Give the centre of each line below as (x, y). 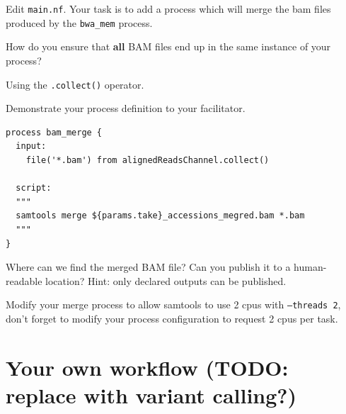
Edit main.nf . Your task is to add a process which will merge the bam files (168, 9)
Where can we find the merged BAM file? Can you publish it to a (148, 267)
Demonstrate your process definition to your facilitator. (126, 108)
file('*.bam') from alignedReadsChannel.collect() (148, 160)
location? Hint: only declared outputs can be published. (166, 280)
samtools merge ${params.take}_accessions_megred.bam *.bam (160, 216)
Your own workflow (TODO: (147, 367)
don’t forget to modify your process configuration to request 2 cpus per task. (172, 318)
